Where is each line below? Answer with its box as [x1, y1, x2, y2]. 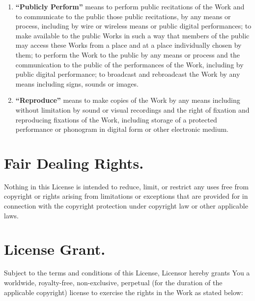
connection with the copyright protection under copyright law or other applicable [4, 201, 248, 211]
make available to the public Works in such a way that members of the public [15, 30, 250, 40]
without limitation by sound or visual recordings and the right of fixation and [15, 104, 250, 115]
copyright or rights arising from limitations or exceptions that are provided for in [4, 191, 248, 201]
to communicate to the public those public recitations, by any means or [15, 11, 231, 21]
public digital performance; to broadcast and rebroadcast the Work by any [15, 69, 240, 79]
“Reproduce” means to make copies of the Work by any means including [15, 95, 240, 105]
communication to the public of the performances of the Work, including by [15, 59, 244, 69]
